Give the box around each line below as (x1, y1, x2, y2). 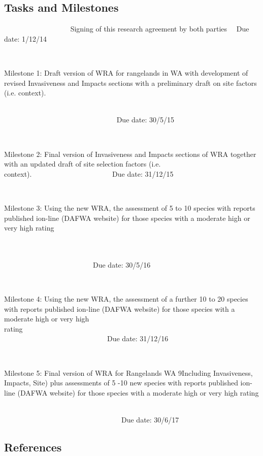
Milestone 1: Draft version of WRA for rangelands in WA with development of (4, 67, 248, 78)
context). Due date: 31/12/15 (4, 168, 174, 179)
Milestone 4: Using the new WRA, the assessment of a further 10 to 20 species (4, 294, 248, 304)
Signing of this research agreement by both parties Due (70, 23, 249, 34)
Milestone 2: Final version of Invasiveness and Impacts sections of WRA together (4, 148, 256, 159)
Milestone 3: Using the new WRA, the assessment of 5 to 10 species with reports (4, 202, 255, 213)
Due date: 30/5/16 (92, 259, 151, 270)
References (4, 439, 62, 454)
